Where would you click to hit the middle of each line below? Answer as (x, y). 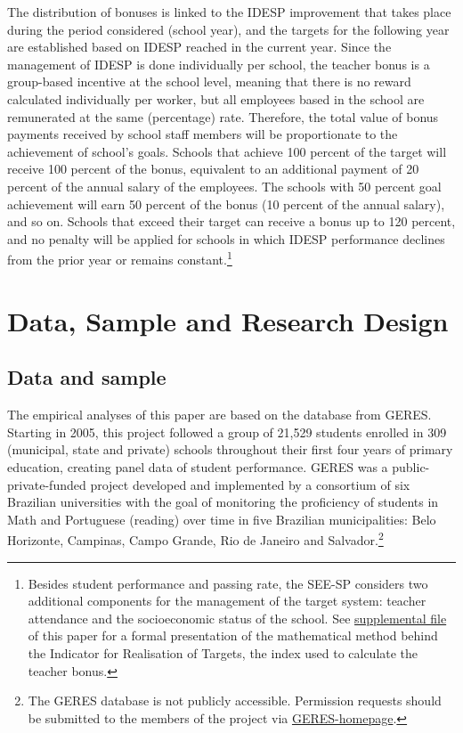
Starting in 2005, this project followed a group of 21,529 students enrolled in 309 (227, 432)
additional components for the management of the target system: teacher (227, 601)
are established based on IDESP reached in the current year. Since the (199, 47)
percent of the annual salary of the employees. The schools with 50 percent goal (224, 186)
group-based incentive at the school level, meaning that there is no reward (209, 81)
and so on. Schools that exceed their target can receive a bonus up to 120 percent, (231, 221)
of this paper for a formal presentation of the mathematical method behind (233, 635)
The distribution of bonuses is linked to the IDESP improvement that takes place (229, 12)
